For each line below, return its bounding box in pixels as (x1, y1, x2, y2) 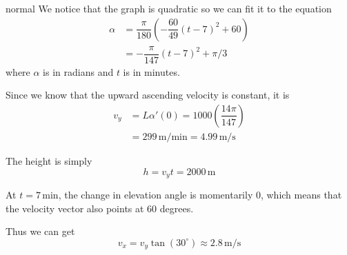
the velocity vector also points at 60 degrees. (6, 201, 194, 215)
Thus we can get (6, 224, 75, 238)
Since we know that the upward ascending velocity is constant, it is (6, 88, 290, 102)
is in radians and (43, 64, 114, 79)
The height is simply (6, 153, 92, 167)
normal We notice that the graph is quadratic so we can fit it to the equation (6, 1, 332, 15)
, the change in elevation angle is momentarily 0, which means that (58, 187, 342, 202)
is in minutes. (123, 64, 180, 79)
